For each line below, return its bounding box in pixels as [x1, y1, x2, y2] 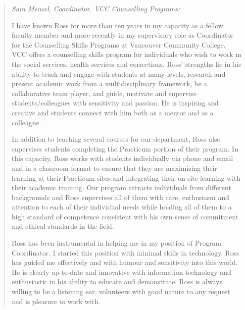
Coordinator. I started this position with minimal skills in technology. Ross [11, 247, 240, 258]
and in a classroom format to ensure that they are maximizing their [11, 162, 217, 173]
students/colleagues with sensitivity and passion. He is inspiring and [11, 98, 219, 108]
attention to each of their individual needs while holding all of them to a [11, 202, 232, 212]
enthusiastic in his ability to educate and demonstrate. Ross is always [11, 276, 222, 287]
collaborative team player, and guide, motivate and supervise [11, 88, 197, 98]
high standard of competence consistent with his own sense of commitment [11, 211, 239, 221]
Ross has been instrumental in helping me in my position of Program [11, 238, 222, 248]
